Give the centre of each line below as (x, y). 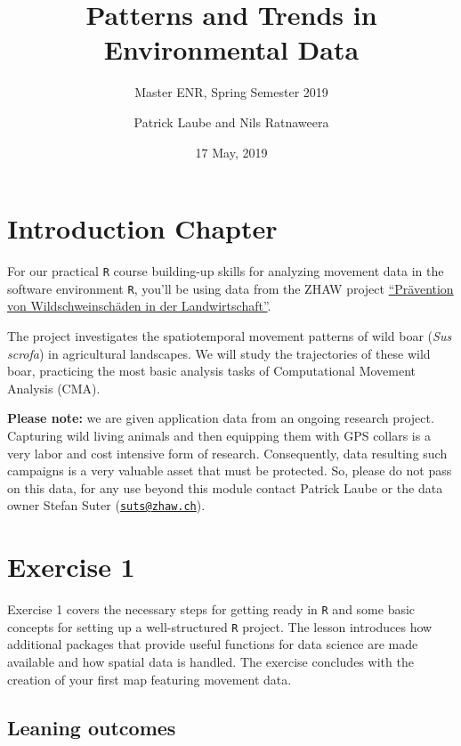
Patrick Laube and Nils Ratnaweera (231, 122)
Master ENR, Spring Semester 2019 (231, 92)
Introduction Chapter (142, 228)
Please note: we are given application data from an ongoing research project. (221, 418)
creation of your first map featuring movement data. (150, 679)
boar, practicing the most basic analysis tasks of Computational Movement (212, 371)
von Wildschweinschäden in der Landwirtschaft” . (139, 306)
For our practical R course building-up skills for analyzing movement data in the (226, 271)
